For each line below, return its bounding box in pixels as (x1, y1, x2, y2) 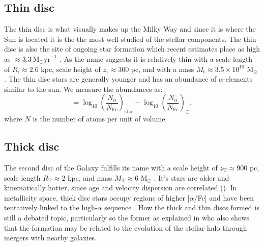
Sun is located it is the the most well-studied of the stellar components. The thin (4, 33, 256, 44)
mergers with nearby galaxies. (4, 232, 97, 243)
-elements (223, 73, 253, 84)
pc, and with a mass (131, 63, 194, 74)
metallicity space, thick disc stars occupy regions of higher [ (4, 192, 190, 203)
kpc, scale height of (41, 63, 101, 74)
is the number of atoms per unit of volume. (33, 113, 167, 124)
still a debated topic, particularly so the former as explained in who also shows (4, 212, 250, 223)
